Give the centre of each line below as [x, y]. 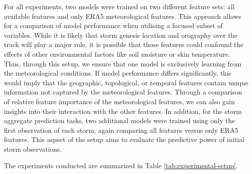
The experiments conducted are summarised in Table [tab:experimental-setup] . [121, 165]
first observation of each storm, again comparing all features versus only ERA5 [121, 130]
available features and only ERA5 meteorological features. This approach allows [123, 16]
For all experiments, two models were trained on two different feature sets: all [119, 6]
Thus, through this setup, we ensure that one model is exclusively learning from [123, 63]
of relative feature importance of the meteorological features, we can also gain [119, 101]
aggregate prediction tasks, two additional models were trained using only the [119, 120]
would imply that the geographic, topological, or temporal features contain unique [126, 82]
